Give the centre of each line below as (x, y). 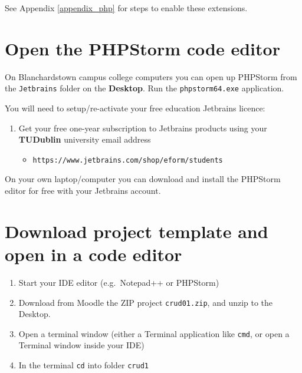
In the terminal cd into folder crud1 (83, 365)
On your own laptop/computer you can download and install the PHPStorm (143, 179)
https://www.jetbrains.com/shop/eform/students (128, 160)
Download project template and (137, 231)
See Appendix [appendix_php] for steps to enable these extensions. (126, 8)
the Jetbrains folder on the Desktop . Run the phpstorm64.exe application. (145, 88)
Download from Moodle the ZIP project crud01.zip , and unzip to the (146, 302)
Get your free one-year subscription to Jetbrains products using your (143, 128)
